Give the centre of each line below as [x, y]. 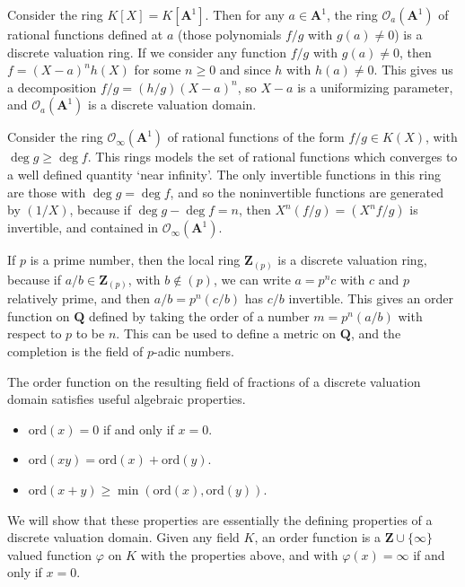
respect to [35, 333]
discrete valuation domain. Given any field [123, 537]
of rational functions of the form [256, 137]
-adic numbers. [194, 350]
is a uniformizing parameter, [375, 87]
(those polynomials [229, 34]
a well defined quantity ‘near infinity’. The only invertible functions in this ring [224, 174]
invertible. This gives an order [371, 298]
